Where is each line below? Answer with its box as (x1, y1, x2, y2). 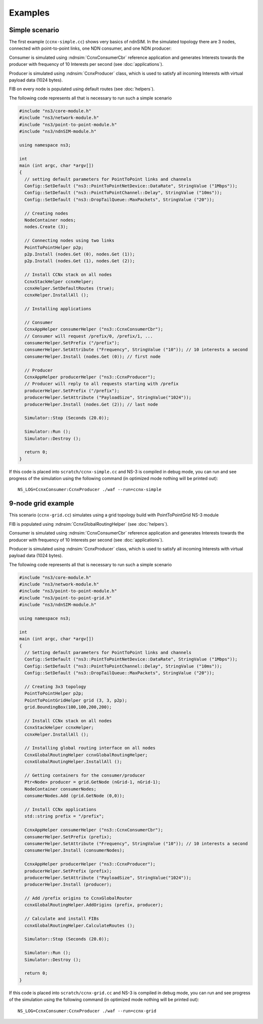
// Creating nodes (24, 210, 68, 216)
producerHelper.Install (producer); (24, 882, 112, 887)
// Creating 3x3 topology (24, 684, 86, 689)
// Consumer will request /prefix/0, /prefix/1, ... (24, 333, 153, 339)
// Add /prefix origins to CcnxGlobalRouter (24, 895, 132, 901)
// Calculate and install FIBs (24, 916, 99, 922)
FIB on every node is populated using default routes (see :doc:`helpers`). (9, 86, 155, 92)
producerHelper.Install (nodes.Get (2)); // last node (24, 401, 158, 407)
